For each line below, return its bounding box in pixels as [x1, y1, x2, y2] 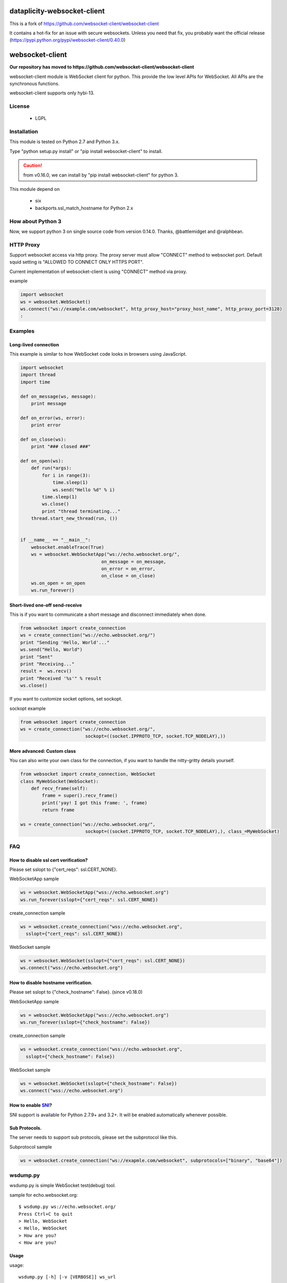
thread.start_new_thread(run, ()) [31, 516, 118, 521]
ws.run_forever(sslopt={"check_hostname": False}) [20, 1019, 151, 1025]
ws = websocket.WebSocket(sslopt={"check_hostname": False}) [20, 1080, 177, 1086]
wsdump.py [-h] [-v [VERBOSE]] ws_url [18, 1274, 116, 1280]
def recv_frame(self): [31, 786, 88, 791]
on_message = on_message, [101, 558, 167, 565]
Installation [9, 128, 38, 135]
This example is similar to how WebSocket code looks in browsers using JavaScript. [9, 351, 187, 357]
